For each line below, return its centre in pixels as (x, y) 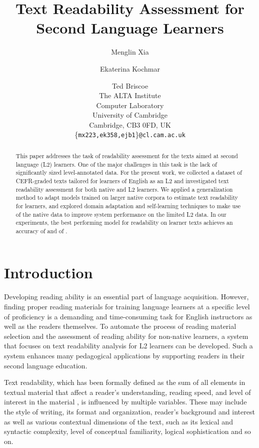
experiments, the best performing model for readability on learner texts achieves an (124, 222)
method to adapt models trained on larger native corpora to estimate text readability (127, 197)
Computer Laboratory (130, 105)
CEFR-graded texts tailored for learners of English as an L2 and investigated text (122, 180)
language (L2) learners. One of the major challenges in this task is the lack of (116, 164)
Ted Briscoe (130, 85)
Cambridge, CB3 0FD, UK (130, 124)
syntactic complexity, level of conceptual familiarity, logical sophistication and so (127, 431)
